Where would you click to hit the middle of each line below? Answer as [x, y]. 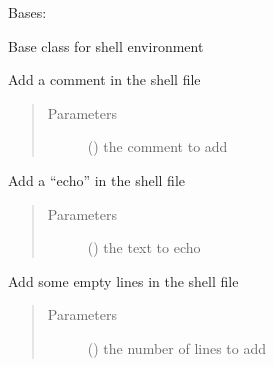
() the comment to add [157, 146]
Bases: [27, 12]
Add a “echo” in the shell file [97, 179]
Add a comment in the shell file [104, 79]
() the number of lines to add [177, 347]
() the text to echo [144, 247]
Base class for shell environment [106, 45]
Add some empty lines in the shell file [123, 280]
